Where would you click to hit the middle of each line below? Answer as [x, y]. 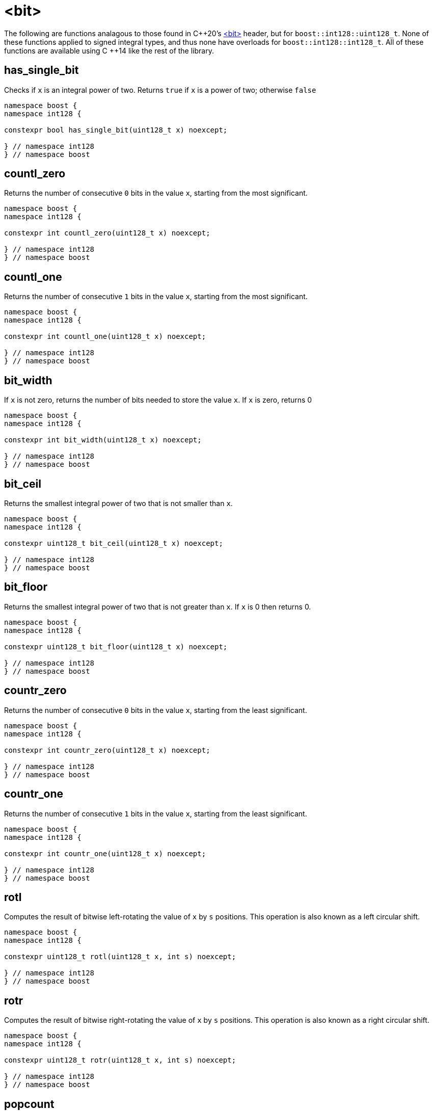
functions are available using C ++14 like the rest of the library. [109, 50]
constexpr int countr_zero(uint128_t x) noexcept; [107, 750]
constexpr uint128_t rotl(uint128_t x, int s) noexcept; [120, 957]
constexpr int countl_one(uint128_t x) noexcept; [105, 337]
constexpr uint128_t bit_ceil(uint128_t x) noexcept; [114, 543]
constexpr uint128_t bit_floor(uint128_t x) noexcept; [116, 646]
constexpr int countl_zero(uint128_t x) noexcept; [107, 233]
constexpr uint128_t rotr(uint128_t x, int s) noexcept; [120, 1060]
